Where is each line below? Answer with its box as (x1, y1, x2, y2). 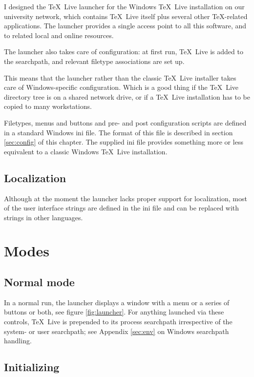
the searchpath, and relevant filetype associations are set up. (4, 56, 185, 66)
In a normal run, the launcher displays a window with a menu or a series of (4, 297, 230, 307)
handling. (4, 335, 32, 346)
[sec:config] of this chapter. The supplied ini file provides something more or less (4, 137, 243, 147)
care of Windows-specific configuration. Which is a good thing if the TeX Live (4, 82, 239, 92)
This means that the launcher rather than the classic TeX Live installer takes (4, 72, 236, 83)
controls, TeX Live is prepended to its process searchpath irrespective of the (4, 316, 233, 327)
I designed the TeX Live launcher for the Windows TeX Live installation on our (4, 1, 245, 11)
